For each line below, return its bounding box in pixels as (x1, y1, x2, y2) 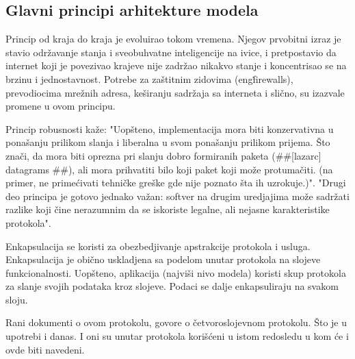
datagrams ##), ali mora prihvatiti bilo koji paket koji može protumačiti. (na (5, 162, 333, 176)
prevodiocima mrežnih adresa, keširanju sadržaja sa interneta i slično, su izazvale (5, 85, 345, 99)
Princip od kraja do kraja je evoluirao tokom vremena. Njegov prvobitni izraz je (5, 32, 341, 46)
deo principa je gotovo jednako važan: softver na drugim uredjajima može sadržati (5, 188, 350, 203)
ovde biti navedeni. (5, 342, 85, 356)
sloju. (5, 292, 28, 306)
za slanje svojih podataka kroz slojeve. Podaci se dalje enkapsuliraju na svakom (5, 279, 339, 293)
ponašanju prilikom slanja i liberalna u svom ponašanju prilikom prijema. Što (5, 135, 330, 149)
